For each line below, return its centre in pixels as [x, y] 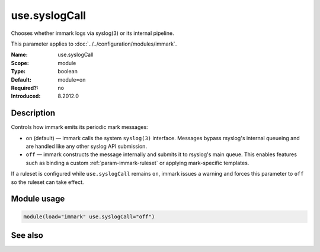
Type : [18, 72]
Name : [19, 55]
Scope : [20, 63]
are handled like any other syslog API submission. [87, 146]
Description [33, 113]
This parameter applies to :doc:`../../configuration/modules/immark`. [94, 44]
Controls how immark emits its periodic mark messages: [79, 127]
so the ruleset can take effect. [47, 182]
